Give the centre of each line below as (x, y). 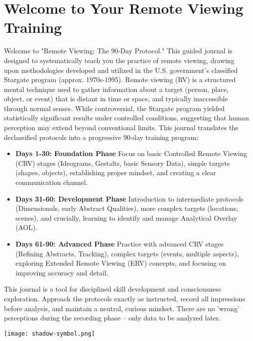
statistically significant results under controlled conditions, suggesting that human (126, 118)
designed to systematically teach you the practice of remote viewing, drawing (119, 60)
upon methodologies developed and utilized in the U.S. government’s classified (121, 70)
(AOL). (26, 227)
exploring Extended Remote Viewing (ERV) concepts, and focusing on (121, 263)
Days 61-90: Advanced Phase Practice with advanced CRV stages (119, 244)
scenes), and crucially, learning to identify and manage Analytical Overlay (126, 217)
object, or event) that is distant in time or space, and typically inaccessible (116, 99)
